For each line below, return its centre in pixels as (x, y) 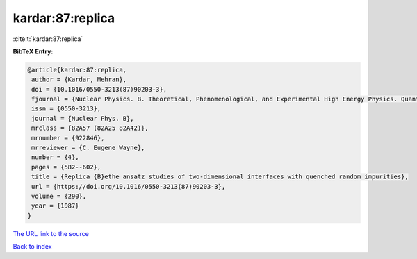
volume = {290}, (59, 196)
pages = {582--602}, (66, 167)
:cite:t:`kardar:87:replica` (48, 39)
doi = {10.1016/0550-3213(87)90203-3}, (99, 89)
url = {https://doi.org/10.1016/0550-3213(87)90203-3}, (129, 186)
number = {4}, (55, 157)
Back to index (32, 247)
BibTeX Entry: (33, 51)
